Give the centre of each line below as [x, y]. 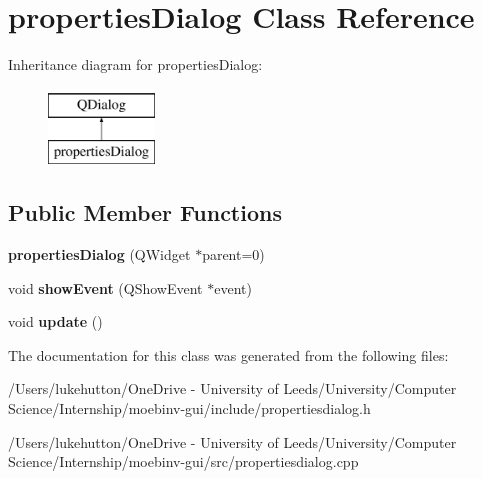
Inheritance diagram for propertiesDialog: [135, 64]
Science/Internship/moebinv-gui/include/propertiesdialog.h [189, 408]
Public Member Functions [145, 212]
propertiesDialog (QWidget [99, 254]
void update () [55, 321]
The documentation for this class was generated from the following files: [228, 354]
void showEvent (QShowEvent [105, 287]
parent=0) [233, 254]
